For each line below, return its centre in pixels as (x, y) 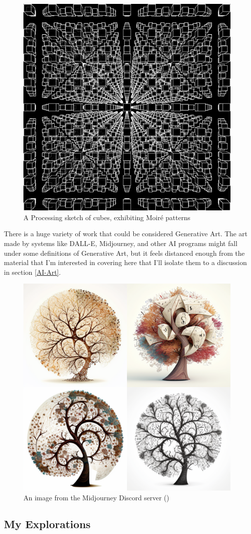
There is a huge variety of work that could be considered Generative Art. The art (126, 234)
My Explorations (47, 524)
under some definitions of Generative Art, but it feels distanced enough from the (124, 253)
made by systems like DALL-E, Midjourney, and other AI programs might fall (121, 243)
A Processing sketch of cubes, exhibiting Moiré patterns (107, 217)
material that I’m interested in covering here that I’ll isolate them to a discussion (125, 262)
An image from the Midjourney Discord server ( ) (96, 497)
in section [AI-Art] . (32, 272)
